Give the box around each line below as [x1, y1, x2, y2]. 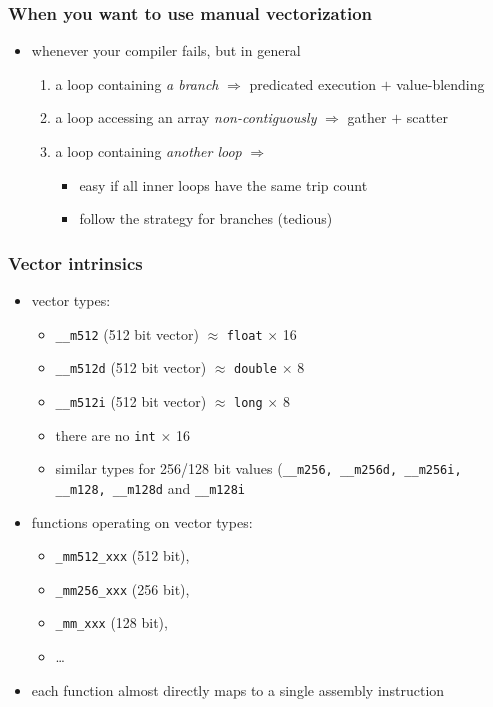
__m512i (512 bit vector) [55, 390, 207, 411]
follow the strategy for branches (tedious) [79, 208, 333, 229]
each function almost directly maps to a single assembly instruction [31, 679, 445, 700]
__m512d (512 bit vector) [55, 357, 207, 378]
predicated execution [249, 73, 376, 94]
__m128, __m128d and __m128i [55, 477, 246, 498]
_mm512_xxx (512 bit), [55, 545, 190, 566]
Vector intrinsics [8, 250, 143, 275]
